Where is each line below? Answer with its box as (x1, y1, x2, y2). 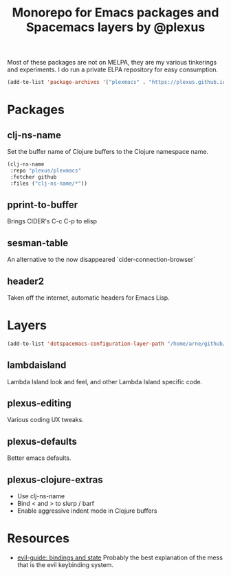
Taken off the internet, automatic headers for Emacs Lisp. (7, 293, 170, 302)
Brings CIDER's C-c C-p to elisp (7, 217, 98, 225)
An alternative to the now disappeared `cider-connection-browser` (7, 256, 196, 264)
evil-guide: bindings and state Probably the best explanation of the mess (16, 553, 223, 562)
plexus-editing (7, 397, 72, 410)
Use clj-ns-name (16, 492, 65, 500)
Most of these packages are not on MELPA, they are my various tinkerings (7, 58, 217, 67)
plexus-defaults (7, 435, 78, 447)
